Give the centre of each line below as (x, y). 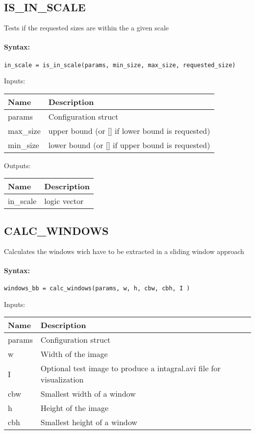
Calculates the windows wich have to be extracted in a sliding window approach (124, 251)
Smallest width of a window (88, 394)
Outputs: (17, 165)
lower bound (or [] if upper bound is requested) (129, 145)
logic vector (64, 201)
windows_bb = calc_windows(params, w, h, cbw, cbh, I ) (97, 289)
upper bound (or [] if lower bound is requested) (129, 130)
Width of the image (74, 354)
